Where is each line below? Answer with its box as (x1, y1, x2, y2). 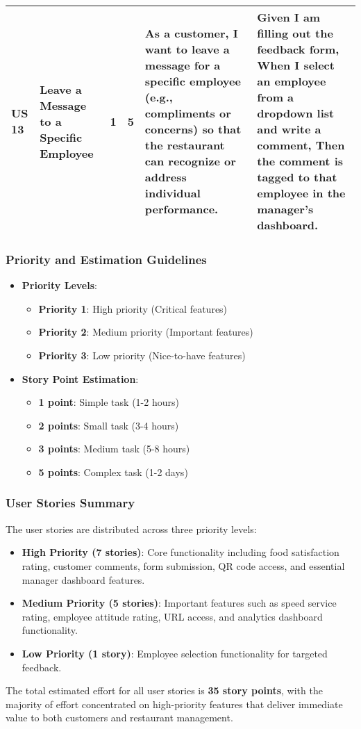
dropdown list (257, 105, 335, 121)
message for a (144, 57, 221, 73)
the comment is (257, 153, 344, 169)
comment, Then (257, 137, 345, 153)
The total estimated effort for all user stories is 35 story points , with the (6, 683, 323, 698)
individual (144, 185, 201, 201)
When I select (257, 57, 335, 73)
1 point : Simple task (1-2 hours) (38, 395, 179, 409)
